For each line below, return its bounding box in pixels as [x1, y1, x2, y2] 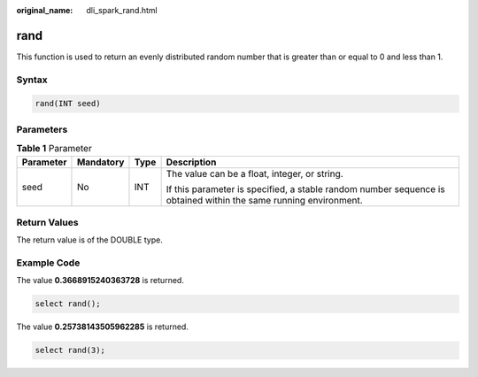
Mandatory [76, 156, 125, 168]
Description [166, 156, 217, 168]
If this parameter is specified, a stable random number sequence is [166, 182, 446, 195]
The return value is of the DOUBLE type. [16, 235, 163, 245]
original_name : [16, 5, 73, 15]
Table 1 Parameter [16, 142, 92, 155]
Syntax [16, 73, 48, 86]
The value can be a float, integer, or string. [166, 167, 344, 180]
